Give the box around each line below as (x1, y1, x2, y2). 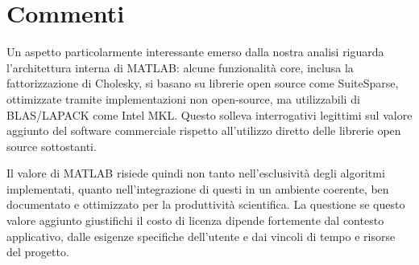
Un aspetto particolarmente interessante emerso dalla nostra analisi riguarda (6, 43, 384, 60)
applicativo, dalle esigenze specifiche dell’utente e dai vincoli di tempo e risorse (6, 227, 396, 244)
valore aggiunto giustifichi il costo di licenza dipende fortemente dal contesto (6, 212, 384, 229)
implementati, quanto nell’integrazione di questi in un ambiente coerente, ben (6, 180, 389, 197)
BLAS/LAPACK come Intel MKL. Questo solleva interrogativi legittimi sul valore (6, 106, 413, 123)
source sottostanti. (6, 137, 97, 154)
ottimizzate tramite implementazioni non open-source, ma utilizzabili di (6, 90, 360, 107)
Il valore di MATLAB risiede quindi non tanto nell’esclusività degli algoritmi (6, 165, 385, 181)
